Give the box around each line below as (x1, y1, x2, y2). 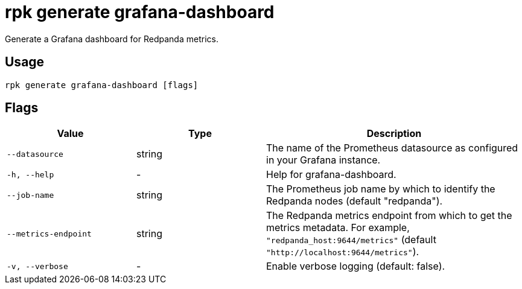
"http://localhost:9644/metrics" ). (266, 246, 419, 258)
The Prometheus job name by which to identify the (266, 183, 495, 195)
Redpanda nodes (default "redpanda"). (266, 195, 443, 208)
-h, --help (7, 170, 54, 179)
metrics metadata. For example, (266, 221, 410, 234)
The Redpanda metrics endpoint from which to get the (266, 209, 512, 222)
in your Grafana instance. (266, 154, 381, 167)
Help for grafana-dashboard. (266, 168, 396, 181)
